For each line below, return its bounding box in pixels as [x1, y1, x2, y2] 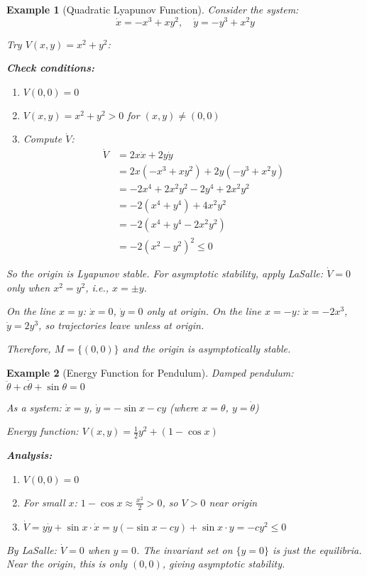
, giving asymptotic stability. [162, 556, 285, 571]
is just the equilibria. [273, 542, 362, 557]
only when [6, 279, 50, 294]
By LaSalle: [6, 542, 57, 557]
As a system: [6, 399, 62, 414]
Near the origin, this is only [6, 556, 128, 571]
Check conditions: [6, 60, 94, 75]
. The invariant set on [136, 542, 233, 557]
